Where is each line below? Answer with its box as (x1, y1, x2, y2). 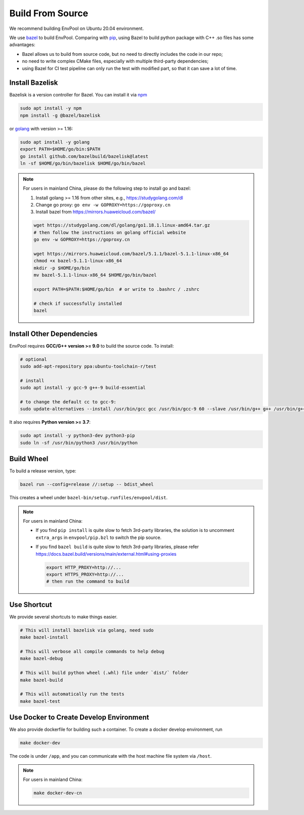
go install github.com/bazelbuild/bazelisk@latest (20, 153, 149, 159)
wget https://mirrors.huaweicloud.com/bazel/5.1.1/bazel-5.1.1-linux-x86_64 (33, 251, 229, 257)
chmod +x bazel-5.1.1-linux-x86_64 (33, 258, 122, 264)
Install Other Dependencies (9, 329, 98, 338)
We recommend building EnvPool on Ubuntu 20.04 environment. (9, 25, 144, 31)
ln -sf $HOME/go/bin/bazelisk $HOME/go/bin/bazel (20, 160, 146, 166)
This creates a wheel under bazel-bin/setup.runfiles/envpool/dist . (9, 495, 168, 501)
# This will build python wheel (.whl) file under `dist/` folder (20, 670, 188, 676)
